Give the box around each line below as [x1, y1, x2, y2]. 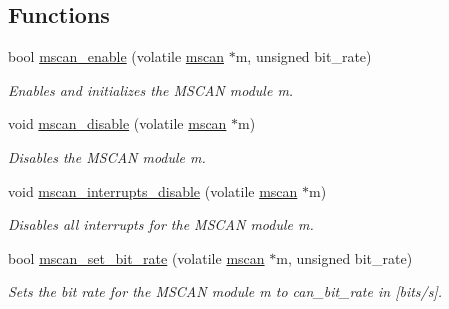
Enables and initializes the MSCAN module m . [8, 79, 294, 100]
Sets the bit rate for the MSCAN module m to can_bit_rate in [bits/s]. [8, 281, 443, 302]
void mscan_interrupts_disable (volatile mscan [8, 180, 298, 201]
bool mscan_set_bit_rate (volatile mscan [8, 247, 265, 268]
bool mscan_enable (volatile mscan [8, 46, 224, 67]
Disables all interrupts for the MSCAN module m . [8, 214, 314, 235]
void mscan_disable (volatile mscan [8, 113, 227, 134]
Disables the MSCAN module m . [8, 146, 206, 167]
